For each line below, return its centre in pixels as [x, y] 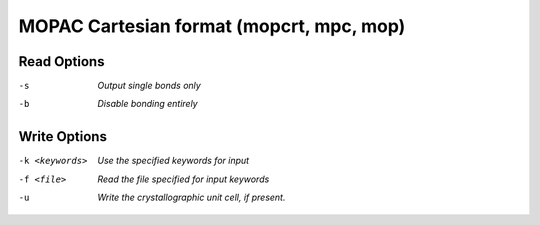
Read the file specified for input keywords [183, 179]
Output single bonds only [149, 86]
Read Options [61, 61]
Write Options [62, 136]
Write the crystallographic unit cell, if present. [191, 197]
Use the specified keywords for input [173, 161]
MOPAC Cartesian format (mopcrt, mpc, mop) [212, 26]
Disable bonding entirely [148, 104]
